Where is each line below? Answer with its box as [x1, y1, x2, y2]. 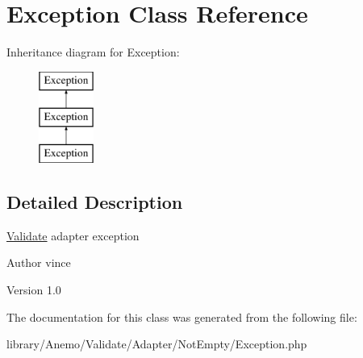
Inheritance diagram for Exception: [6, 44, 180, 60]
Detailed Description [6, 189, 183, 214]
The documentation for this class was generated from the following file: [6, 308, 357, 325]
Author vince [6, 254, 71, 271]
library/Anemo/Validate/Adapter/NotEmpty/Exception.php [6, 335, 307, 352]
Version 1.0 [6, 281, 61, 298]
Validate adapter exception [6, 227, 140, 244]
